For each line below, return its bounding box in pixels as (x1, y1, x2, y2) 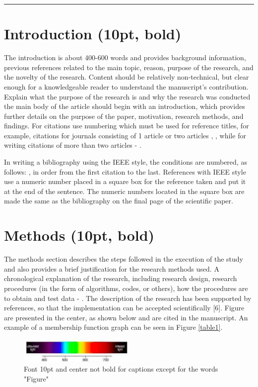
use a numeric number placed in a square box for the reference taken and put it (4, 176, 246, 187)
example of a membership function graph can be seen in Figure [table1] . (4, 322, 223, 332)
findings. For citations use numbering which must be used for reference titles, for (4, 120, 249, 131)
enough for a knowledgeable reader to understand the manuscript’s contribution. (4, 81, 249, 92)
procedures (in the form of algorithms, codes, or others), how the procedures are (4, 283, 248, 293)
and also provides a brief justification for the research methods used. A (4, 263, 219, 274)
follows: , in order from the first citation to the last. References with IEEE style (4, 166, 246, 177)
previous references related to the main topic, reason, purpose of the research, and (4, 62, 254, 72)
